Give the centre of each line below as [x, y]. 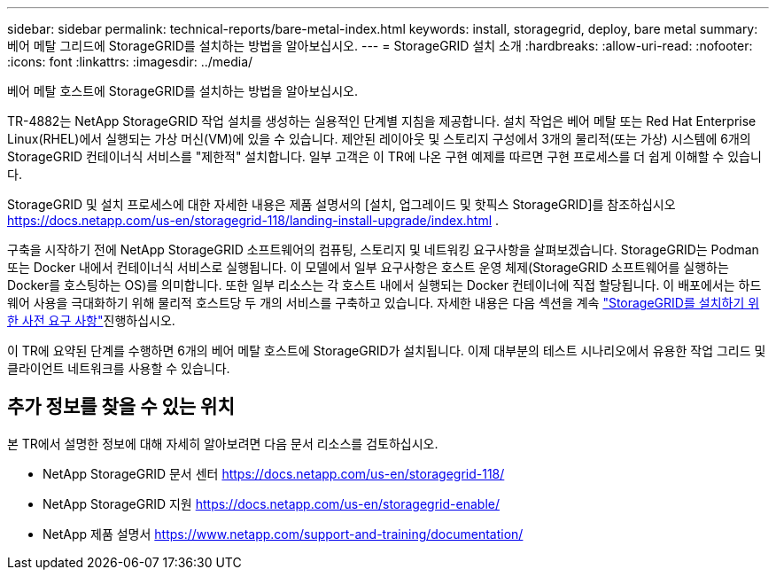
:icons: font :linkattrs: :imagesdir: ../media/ [130, 62]
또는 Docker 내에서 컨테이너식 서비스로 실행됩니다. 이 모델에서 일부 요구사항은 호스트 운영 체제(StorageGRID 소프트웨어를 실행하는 [368, 267]
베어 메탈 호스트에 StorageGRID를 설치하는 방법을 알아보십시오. [183, 91]
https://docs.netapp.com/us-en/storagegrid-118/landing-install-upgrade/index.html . [253, 220]
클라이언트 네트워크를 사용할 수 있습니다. [119, 368]
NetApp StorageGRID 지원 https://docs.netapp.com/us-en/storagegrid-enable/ [271, 503]
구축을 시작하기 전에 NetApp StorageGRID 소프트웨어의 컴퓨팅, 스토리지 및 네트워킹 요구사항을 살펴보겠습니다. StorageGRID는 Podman [383, 250]
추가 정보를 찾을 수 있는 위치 [121, 407]
